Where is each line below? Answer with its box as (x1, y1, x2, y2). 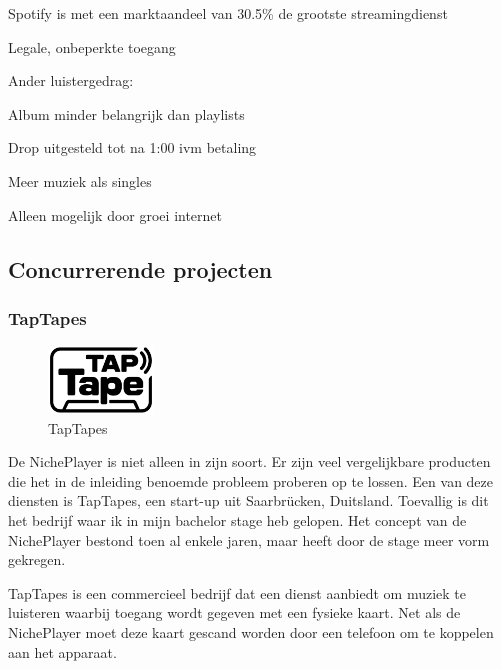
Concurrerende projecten (8, 253, 273, 284)
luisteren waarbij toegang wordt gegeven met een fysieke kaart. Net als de (8, 602, 461, 623)
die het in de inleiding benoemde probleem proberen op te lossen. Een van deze (8, 470, 494, 491)
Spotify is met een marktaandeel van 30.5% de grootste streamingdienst (8, 3, 448, 23)
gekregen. (8, 549, 66, 570)
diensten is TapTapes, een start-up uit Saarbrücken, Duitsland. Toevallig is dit (8, 490, 489, 511)
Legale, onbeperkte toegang (8, 36, 176, 57)
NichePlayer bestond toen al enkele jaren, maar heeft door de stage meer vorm (8, 529, 490, 550)
